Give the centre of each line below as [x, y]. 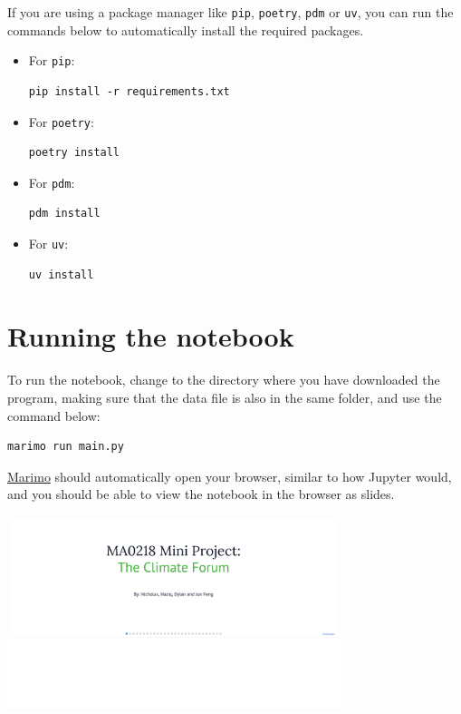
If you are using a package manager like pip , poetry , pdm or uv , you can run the [230, 12]
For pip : [52, 60]
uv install [61, 274]
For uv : [48, 243]
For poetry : [61, 121]
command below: [54, 415]
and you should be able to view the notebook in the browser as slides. [201, 494]
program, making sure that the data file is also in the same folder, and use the [225, 397]
